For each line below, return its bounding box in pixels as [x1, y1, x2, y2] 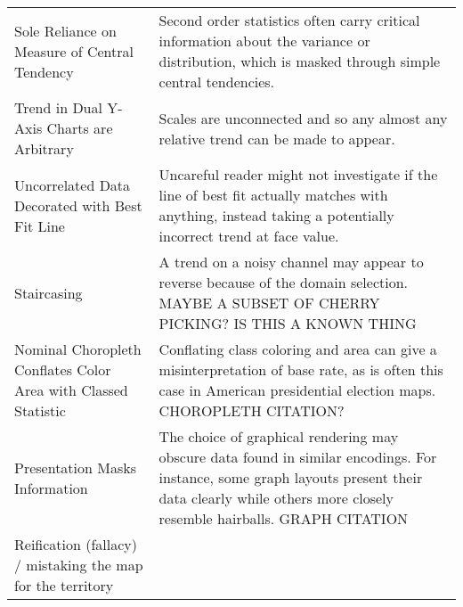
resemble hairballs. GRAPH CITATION [158, 508, 409, 529]
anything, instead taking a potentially [158, 205, 394, 226]
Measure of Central [14, 40, 134, 62]
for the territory [14, 575, 114, 595]
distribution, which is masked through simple [158, 51, 441, 71]
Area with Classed [14, 380, 128, 400]
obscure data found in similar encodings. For [158, 447, 437, 467]
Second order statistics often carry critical [158, 10, 420, 30]
